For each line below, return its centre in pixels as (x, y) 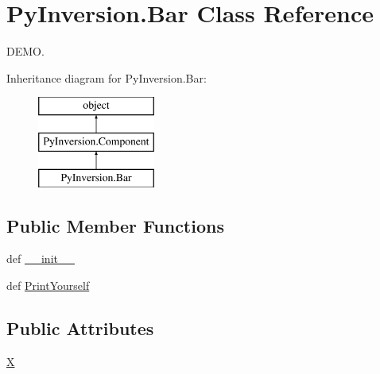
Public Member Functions (115, 225)
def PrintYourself (48, 285)
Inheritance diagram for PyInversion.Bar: (107, 77)
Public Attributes (80, 328)
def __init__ (41, 258)
